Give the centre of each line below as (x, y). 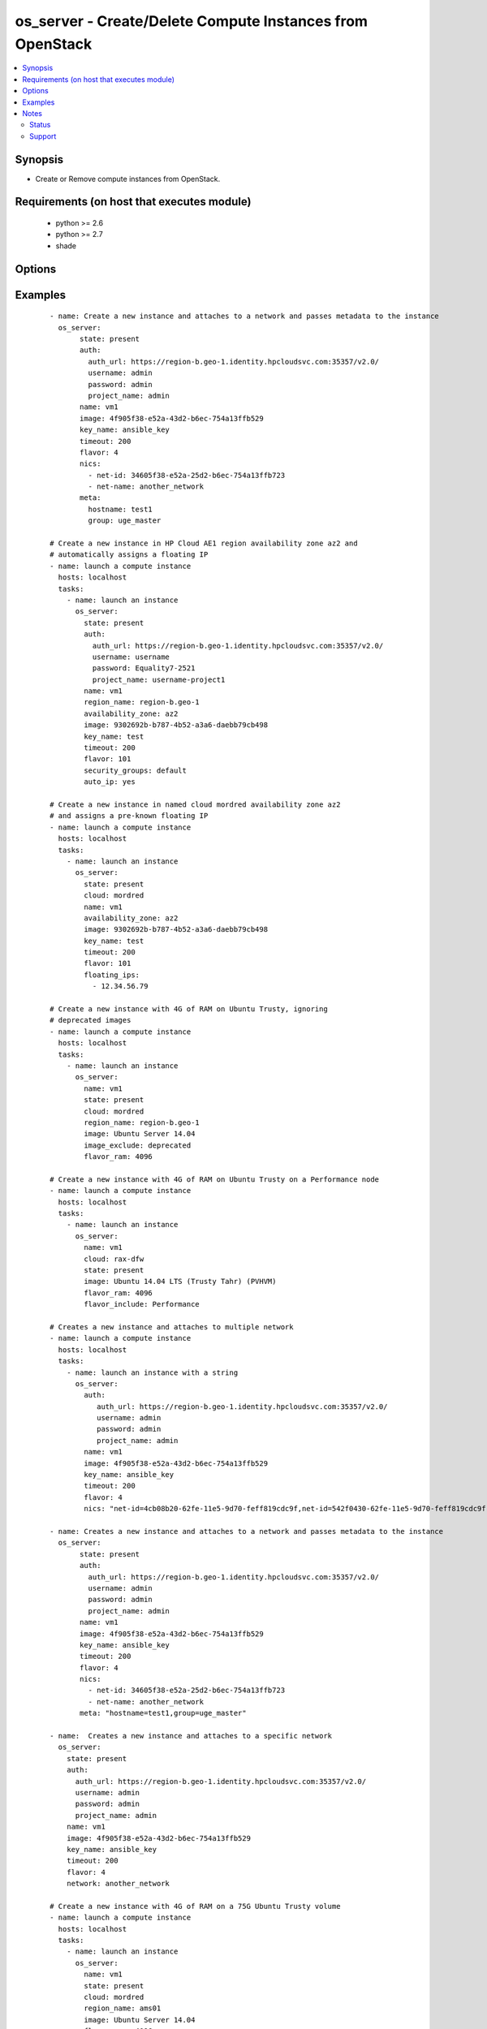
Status (40, 125)
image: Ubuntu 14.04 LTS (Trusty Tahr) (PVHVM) (180, 1282)
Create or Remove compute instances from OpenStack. (128, 179)
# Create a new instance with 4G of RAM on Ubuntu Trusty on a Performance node (215, 1179)
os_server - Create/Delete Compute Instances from (192, 21)
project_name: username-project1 (159, 679)
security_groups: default (135, 770)
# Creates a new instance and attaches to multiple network (172, 1327)
